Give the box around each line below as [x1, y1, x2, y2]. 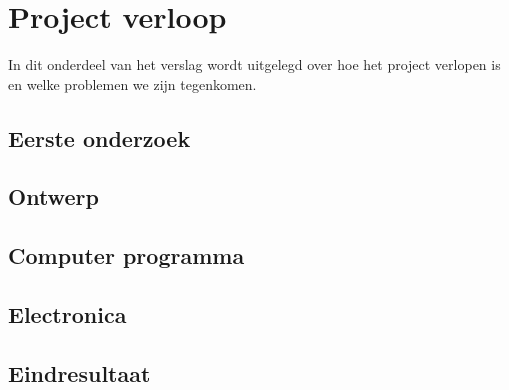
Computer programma [8, 240, 245, 271]
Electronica [8, 299, 127, 330]
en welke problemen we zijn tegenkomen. [8, 73, 257, 94]
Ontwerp [8, 181, 99, 212]
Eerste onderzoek [8, 122, 191, 153]
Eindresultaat [8, 357, 151, 388]
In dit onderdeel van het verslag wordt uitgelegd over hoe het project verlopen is [8, 54, 501, 75]
